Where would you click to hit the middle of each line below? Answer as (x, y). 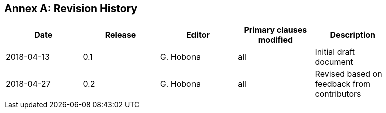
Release (121, 35)
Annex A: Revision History (71, 9)
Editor (198, 35)
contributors (338, 94)
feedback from (343, 84)
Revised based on (349, 74)
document (334, 62)
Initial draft (335, 52)
